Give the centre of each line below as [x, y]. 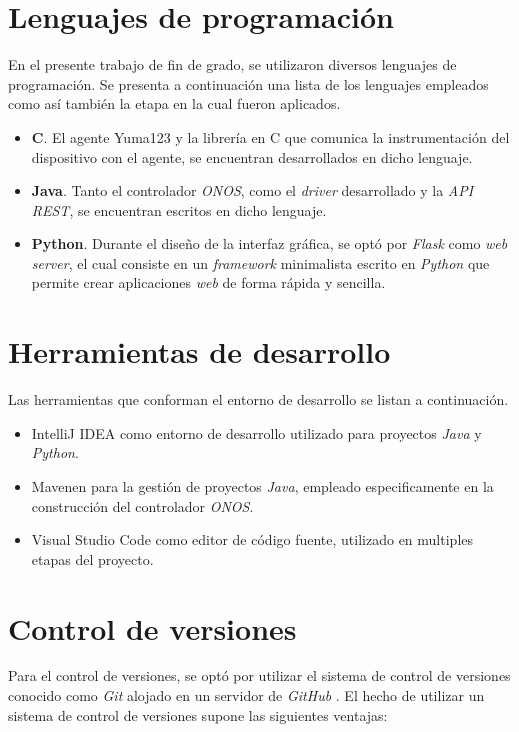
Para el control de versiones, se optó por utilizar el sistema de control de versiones [259, 675]
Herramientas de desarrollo [199, 351]
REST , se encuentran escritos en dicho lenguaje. [179, 209]
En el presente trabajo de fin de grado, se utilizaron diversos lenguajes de [232, 64]
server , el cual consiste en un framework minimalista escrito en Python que [260, 262]
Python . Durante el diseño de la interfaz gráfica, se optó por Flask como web [269, 243]
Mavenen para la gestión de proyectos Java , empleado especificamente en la [262, 485]
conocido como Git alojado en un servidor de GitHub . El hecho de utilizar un [246, 695]
